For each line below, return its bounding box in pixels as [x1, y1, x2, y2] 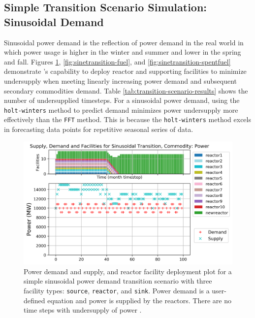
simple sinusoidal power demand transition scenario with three [24, 276, 212, 286]
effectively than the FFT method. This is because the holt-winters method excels [4, 114, 251, 125]
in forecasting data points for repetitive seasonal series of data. [4, 124, 193, 134]
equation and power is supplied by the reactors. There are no [47, 295, 231, 305]
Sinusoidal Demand [4, 14, 104, 29]
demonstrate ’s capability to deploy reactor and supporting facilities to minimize [4, 66, 247, 76]
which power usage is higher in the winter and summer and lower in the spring [4, 47, 241, 57]
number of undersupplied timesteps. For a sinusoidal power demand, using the [4, 95, 240, 105]
